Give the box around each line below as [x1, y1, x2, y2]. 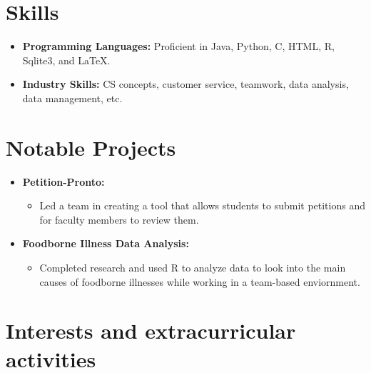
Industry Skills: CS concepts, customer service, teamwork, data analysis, [22, 76, 349, 91]
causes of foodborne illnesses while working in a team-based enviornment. [39, 274, 360, 289]
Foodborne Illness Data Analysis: [22, 236, 189, 251]
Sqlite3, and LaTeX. [22, 52, 111, 67]
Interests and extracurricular [6, 316, 296, 345]
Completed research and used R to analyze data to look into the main [39, 260, 346, 274]
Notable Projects [6, 132, 176, 161]
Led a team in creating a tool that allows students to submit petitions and [39, 198, 365, 213]
